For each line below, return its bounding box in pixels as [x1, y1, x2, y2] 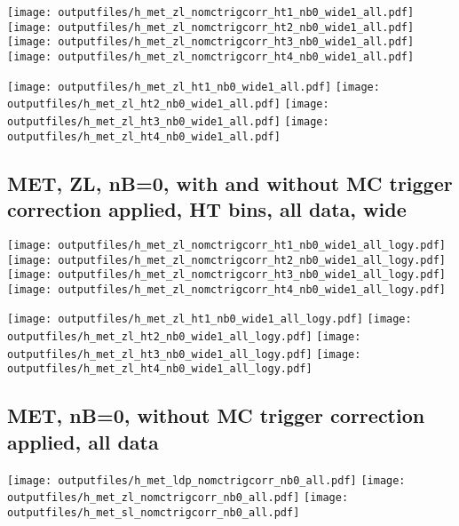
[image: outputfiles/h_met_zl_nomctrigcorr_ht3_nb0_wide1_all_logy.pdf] [7, 268, 446, 282]
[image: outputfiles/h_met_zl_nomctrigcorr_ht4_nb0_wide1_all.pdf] [7, 50, 415, 63]
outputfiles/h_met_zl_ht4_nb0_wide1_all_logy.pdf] [7, 363, 313, 376]
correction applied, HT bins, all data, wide [7, 195, 407, 223]
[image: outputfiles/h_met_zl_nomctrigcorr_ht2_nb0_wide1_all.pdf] [7, 20, 415, 34]
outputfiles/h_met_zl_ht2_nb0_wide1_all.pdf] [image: [7, 98, 329, 111]
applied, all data [7, 427, 159, 455]
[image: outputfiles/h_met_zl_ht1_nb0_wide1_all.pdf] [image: [7, 80, 380, 93]
